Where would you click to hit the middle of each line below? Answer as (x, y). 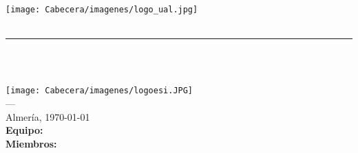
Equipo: (24, 130)
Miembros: (31, 143)
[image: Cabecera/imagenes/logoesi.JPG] (99, 91)
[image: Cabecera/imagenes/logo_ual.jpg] (102, 10)
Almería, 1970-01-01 (48, 116)
